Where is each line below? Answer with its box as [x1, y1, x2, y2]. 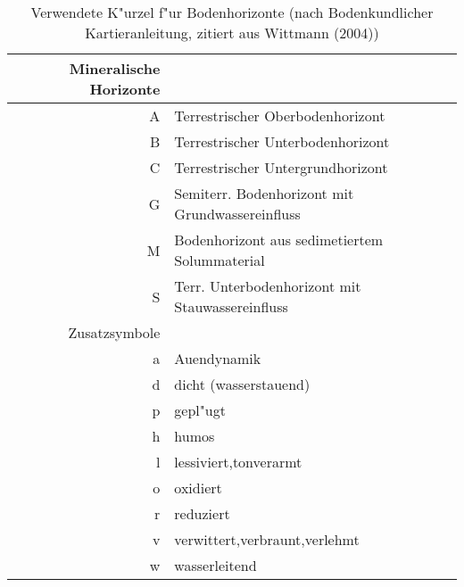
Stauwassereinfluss [174, 296, 288, 317]
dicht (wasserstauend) [174, 374, 311, 394]
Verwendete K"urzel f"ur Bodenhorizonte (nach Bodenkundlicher [30, 2, 434, 22]
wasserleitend [174, 555, 257, 575]
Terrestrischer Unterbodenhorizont [174, 131, 390, 152]
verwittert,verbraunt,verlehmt [174, 529, 360, 550]
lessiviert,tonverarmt [174, 451, 302, 472]
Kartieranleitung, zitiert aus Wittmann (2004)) [85, 22, 379, 43]
